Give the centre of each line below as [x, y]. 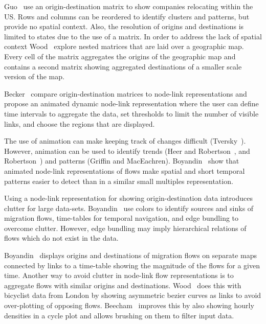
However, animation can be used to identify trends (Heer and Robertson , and [127, 151]
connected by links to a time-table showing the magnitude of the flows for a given [132, 265]
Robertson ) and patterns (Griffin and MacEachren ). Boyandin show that [122, 161]
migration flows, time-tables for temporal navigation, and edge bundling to [121, 218]
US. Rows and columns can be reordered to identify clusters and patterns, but [127, 16]
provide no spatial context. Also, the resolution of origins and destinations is [124, 26]
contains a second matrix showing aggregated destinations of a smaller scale [123, 66]
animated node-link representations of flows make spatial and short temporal [125, 170]
